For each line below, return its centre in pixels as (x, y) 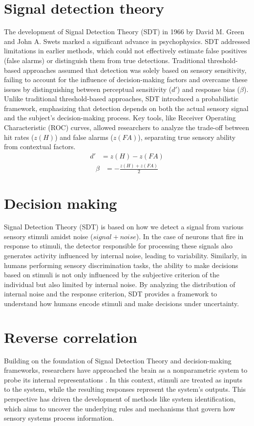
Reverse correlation (71, 337)
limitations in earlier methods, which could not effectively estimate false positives (126, 51)
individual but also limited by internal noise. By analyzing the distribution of (120, 284)
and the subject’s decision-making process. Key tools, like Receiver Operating (120, 118)
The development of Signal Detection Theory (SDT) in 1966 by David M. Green (124, 32)
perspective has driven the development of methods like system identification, (120, 399)
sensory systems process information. (59, 418)
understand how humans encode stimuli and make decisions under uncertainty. (122, 303)
